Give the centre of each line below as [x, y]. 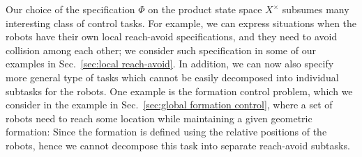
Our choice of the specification [70, 9]
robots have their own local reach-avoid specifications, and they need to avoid [172, 36]
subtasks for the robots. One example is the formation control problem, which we [179, 91]
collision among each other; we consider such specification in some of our [161, 50]
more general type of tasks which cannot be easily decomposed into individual [172, 77]
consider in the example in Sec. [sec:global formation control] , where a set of [169, 105]
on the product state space [205, 9]
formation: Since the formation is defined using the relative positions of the [166, 132]
